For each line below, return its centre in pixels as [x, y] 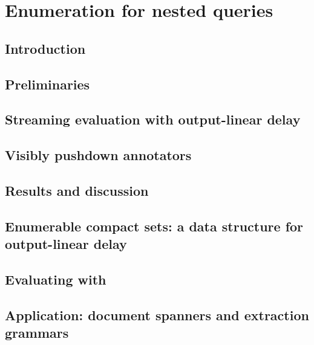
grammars [37, 333]
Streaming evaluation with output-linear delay [153, 119]
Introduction [45, 48]
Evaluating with [56, 279]
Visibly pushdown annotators [98, 155]
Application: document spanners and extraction [157, 314]
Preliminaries [47, 84]
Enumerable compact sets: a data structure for [154, 226]
